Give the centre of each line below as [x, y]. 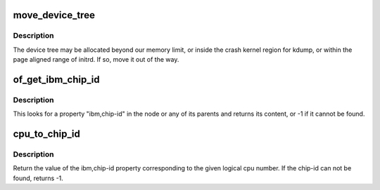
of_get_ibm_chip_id [56, 80]
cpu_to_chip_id [46, 134]
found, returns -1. [38, 178]
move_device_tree [54, 15]
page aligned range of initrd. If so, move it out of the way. [96, 60]
